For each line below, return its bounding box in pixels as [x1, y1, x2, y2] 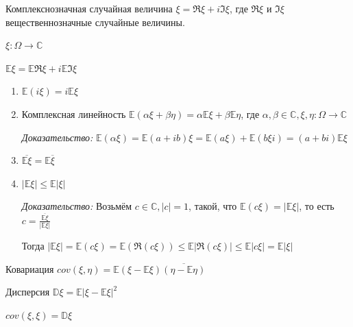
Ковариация [5, 261, 54, 276]
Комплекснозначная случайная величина [5, 1, 173, 15]
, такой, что [188, 199, 237, 213]
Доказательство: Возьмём [21, 199, 132, 213]
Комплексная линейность [21, 106, 126, 121]
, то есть [299, 199, 334, 213]
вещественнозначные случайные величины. [5, 14, 185, 29]
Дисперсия [5, 284, 50, 299]
